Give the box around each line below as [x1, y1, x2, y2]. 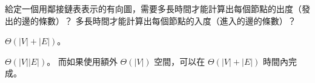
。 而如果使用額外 [47, 55, 118, 67]
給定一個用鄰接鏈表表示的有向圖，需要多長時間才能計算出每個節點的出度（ [5, 2, 302, 15]
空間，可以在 [154, 55, 205, 67]
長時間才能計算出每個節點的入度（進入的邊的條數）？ [84, 14, 296, 27]
